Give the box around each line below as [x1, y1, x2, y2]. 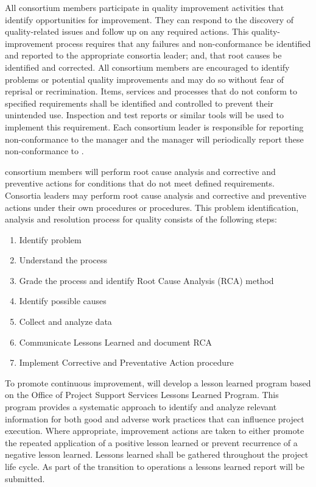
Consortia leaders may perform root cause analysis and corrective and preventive [5, 188, 306, 201]
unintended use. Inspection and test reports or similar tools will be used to [5, 108, 284, 121]
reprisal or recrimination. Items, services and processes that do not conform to [5, 85, 297, 98]
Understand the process [19, 254, 107, 266]
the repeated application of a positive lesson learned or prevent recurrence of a [5, 436, 298, 449]
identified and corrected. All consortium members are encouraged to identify [5, 60, 290, 73]
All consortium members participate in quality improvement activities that [5, 1, 284, 13]
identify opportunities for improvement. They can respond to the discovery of [5, 13, 294, 26]
